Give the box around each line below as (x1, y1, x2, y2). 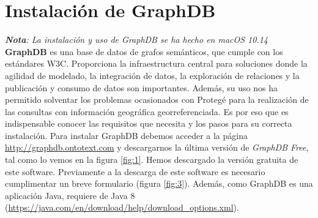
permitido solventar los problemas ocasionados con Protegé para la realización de (5, 93, 309, 106)
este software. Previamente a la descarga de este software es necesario (5, 165, 265, 178)
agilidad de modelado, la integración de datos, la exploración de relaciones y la (5, 69, 300, 81)
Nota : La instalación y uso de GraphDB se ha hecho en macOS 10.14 (5, 33, 268, 46)
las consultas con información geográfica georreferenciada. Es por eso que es (5, 105, 289, 118)
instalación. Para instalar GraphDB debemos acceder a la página (5, 129, 248, 141)
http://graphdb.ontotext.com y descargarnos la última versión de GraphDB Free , (5, 141, 309, 154)
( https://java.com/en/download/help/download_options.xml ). (5, 201, 239, 214)
